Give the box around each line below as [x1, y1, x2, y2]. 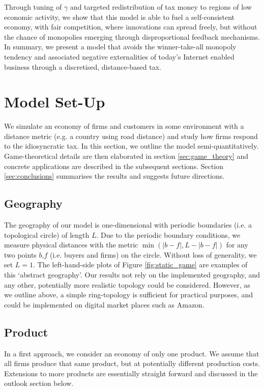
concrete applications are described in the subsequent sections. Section [4, 160, 224, 171]
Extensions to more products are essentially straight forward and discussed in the [4, 368, 258, 378]
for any [226, 239, 248, 250]
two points [4, 249, 37, 260]
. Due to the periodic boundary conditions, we [96, 229, 241, 240]
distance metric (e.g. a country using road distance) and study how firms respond [4, 130, 258, 141]
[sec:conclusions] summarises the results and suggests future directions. [4, 171, 225, 181]
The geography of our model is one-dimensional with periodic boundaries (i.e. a [4, 219, 252, 230]
